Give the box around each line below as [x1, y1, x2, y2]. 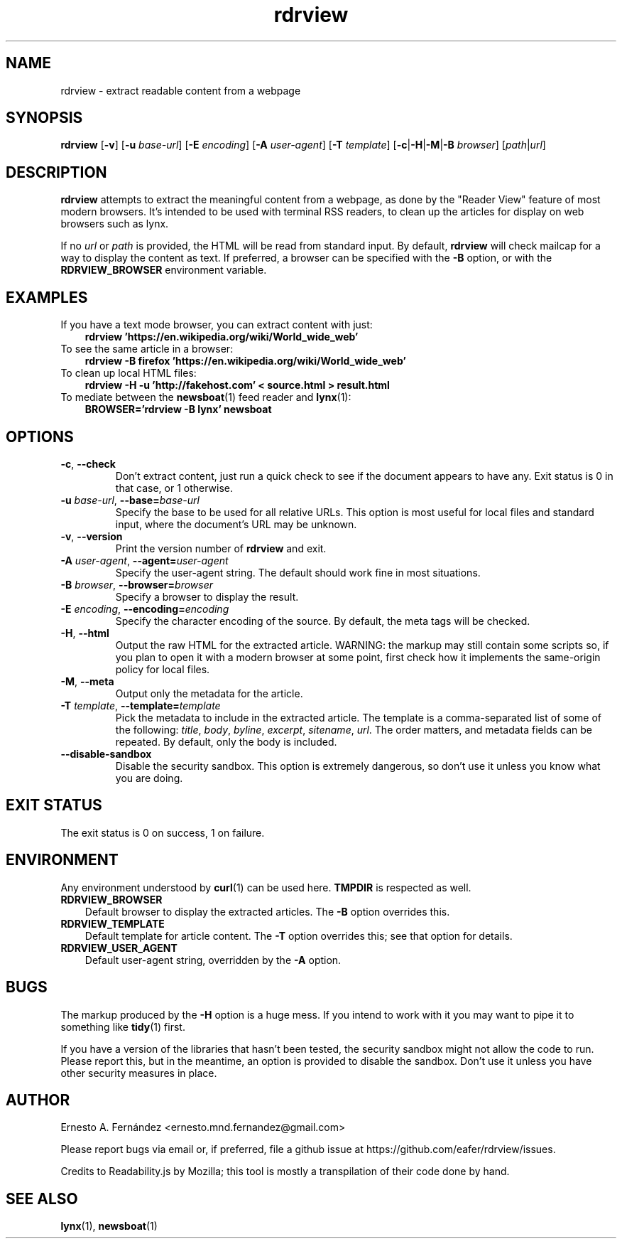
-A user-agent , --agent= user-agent [60, 554, 229, 567]
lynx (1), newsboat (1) [60, 1220, 158, 1233]
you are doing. [115, 771, 183, 784]
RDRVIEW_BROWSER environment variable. [60, 264, 267, 277]
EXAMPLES [6, 288, 88, 306]
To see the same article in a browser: [60, 343, 234, 355]
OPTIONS [6, 427, 74, 446]
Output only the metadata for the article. [115, 687, 303, 699]
